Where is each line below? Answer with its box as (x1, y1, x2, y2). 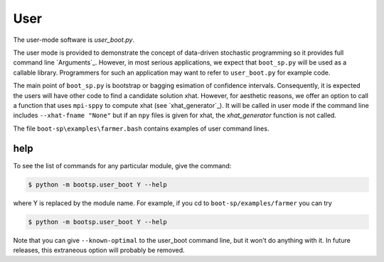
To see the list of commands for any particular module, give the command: (13, 161, 232, 170)
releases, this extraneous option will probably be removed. (13, 246, 185, 254)
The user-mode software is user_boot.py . (13, 36, 135, 44)
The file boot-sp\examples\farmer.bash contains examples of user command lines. (13, 124, 270, 133)
